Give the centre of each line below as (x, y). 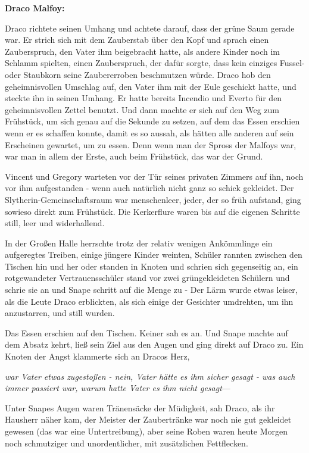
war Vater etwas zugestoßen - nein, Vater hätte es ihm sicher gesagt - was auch (150, 376)
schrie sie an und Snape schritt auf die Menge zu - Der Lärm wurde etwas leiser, (151, 290)
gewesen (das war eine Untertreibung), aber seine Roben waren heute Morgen (146, 431)
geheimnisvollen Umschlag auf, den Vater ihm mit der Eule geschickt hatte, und (151, 86)
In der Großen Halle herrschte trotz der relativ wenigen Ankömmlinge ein (139, 243)
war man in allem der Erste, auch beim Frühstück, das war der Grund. (134, 156)
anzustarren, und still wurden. (60, 313)
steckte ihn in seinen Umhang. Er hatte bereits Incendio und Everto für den (143, 98)
